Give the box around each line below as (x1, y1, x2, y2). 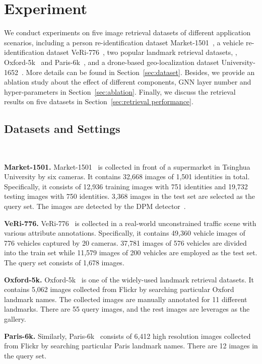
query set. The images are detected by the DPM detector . (4, 201, 186, 211)
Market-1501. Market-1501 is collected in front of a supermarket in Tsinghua (4, 161, 250, 172)
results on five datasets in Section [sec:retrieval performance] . (4, 96, 193, 107)
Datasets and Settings (4, 121, 120, 136)
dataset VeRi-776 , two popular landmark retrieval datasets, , (46, 47, 237, 57)
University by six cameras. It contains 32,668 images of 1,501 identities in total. (4, 171, 250, 182)
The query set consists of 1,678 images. (4, 257, 124, 268)
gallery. (4, 313, 26, 324)
